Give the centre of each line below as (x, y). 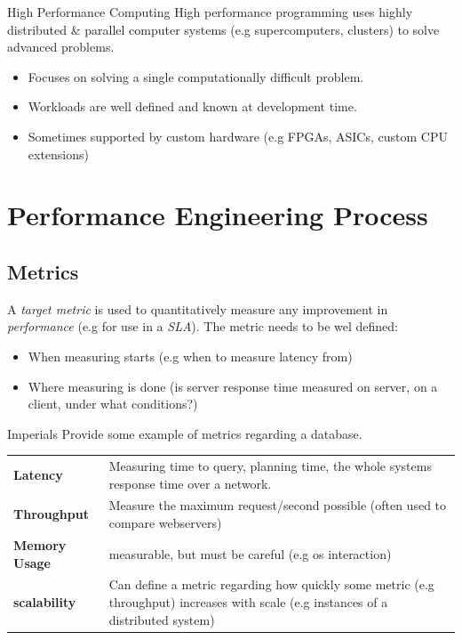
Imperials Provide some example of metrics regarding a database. (185, 433)
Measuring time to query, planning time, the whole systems (270, 466)
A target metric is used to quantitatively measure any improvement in (198, 308)
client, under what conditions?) (113, 404)
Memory (40, 544)
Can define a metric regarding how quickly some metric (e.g (271, 584)
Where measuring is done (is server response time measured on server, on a (233, 386)
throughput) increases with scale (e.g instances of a (248, 601)
